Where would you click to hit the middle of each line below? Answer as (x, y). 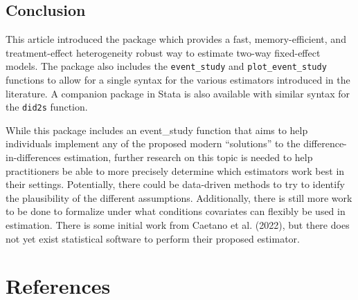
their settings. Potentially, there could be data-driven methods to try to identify (175, 184)
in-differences (33, 157)
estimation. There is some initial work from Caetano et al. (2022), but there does (178, 225)
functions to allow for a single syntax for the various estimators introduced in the (178, 80)
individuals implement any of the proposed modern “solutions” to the (153, 143)
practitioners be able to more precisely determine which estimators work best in (175, 170)
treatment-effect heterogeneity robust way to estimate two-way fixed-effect (163, 52)
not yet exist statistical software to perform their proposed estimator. (153, 238)
